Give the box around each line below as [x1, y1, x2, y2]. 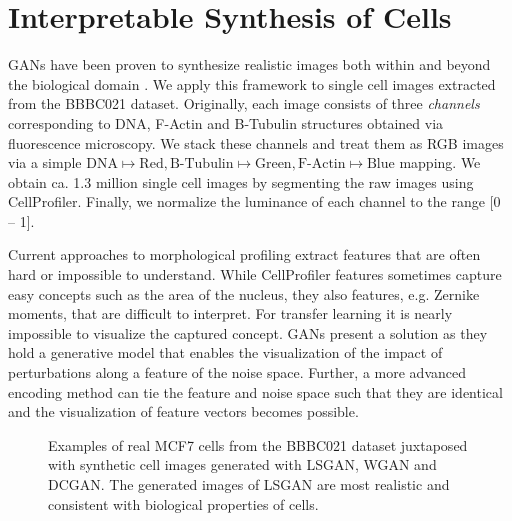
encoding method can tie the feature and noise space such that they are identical [8, 381, 503, 402]
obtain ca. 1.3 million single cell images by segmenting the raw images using [8, 171, 474, 192]
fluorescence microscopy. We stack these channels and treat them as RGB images [8, 132, 504, 153]
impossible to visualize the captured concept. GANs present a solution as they [8, 322, 488, 343]
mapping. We [399, 152, 481, 173]
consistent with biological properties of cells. [48, 493, 319, 514]
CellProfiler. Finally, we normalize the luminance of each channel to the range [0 [8, 191, 501, 212]
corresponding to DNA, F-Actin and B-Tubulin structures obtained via [8, 112, 444, 133]
